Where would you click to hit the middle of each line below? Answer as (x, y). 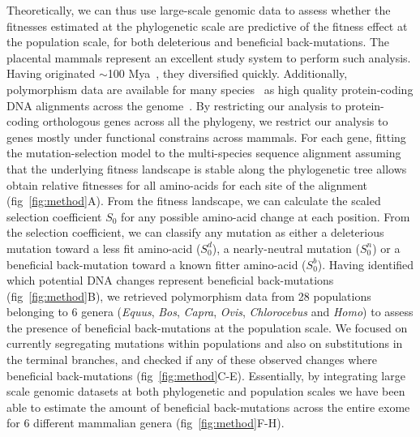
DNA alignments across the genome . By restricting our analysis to (174, 105)
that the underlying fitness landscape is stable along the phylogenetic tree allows (207, 168)
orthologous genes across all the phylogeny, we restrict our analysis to (215, 121)
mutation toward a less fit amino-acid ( (104, 248)
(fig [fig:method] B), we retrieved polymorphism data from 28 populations (189, 296)
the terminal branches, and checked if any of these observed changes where (192, 360)
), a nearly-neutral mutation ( (286, 248)
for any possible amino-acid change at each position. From (266, 216)
